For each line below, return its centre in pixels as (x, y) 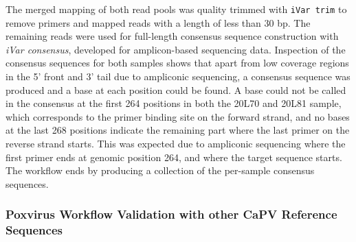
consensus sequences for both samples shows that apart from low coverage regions (177, 63)
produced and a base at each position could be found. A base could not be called (176, 89)
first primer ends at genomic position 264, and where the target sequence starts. (174, 157)
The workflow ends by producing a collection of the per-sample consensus (160, 170)
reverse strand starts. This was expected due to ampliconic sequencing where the (176, 143)
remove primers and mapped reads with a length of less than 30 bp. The (158, 22)
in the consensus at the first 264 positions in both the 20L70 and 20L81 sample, (174, 103)
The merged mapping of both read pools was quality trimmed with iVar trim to (176, 9)
